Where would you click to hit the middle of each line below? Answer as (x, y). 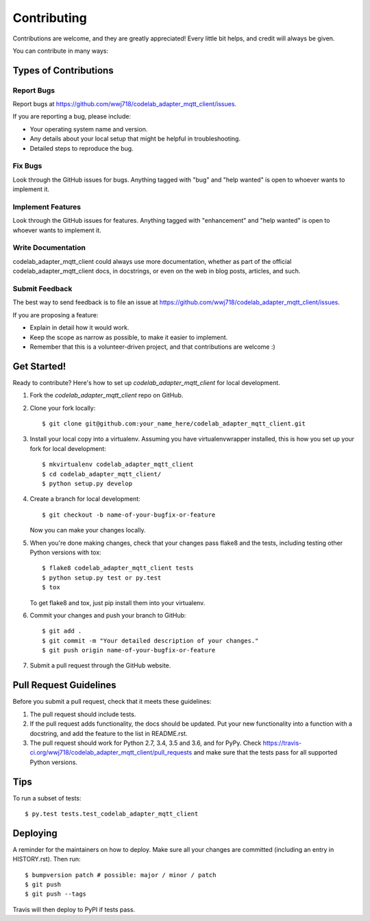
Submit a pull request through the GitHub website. (100, 665)
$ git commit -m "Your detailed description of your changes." (150, 640)
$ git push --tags (56, 894)
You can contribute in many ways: (61, 51)
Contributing (50, 18)
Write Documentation (49, 248)
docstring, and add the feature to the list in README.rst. (109, 733)
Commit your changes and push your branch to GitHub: (108, 615)
